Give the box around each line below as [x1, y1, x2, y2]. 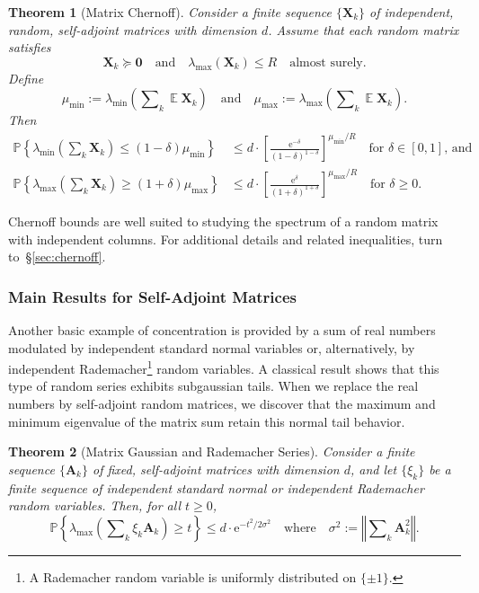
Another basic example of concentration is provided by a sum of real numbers [8, 321, 436, 340]
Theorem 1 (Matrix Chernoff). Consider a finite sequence [8, 3, 332, 21]
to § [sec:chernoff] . [8, 247, 106, 266]
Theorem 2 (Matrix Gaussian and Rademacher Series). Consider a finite [8, 442, 415, 461]
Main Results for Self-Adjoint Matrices [8, 285, 297, 307]
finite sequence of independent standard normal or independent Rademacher [8, 478, 424, 497]
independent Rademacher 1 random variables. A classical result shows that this [8, 357, 439, 377]
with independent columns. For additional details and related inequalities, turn [8, 229, 443, 248]
